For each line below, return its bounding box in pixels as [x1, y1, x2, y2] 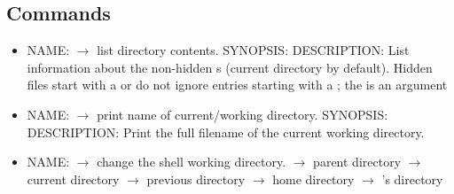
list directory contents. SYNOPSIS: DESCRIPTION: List [97, 41, 410, 59]
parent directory [313, 152, 402, 171]
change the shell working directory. [97, 152, 286, 171]
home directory [272, 169, 355, 188]
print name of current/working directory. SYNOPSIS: [97, 105, 388, 123]
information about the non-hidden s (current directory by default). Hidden [27, 58, 433, 76]
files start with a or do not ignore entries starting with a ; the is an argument [27, 75, 448, 94]
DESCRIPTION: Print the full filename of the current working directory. [27, 122, 425, 141]
